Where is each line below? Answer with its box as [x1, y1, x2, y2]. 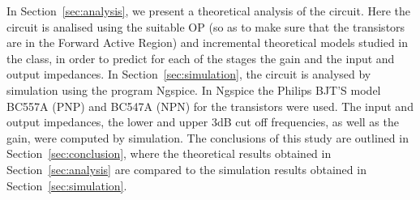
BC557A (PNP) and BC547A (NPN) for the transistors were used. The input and [6, 97, 414, 114]
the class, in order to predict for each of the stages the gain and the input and [6, 49, 395, 66]
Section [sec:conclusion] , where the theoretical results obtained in [6, 145, 332, 162]
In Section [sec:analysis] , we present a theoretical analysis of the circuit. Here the [6, 2, 410, 19]
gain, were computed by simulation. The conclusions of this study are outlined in [6, 129, 409, 146]
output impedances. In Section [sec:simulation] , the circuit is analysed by [6, 66, 371, 83]
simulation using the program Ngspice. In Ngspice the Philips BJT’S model [6, 81, 381, 98]
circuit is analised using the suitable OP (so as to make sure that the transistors [6, 18, 405, 35]
